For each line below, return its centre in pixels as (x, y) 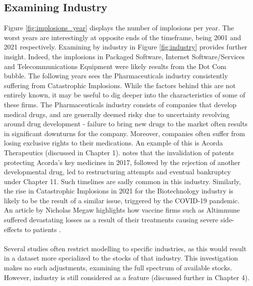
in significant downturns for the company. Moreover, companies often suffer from (125, 133)
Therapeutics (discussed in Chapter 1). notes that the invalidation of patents (119, 152)
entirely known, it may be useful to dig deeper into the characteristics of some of (125, 95)
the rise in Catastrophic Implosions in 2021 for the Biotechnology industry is (119, 191)
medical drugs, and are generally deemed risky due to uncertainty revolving (117, 114)
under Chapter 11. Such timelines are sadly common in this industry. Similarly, (123, 181)
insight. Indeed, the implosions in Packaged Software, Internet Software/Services (124, 56)
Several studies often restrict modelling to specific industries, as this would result (125, 248)
